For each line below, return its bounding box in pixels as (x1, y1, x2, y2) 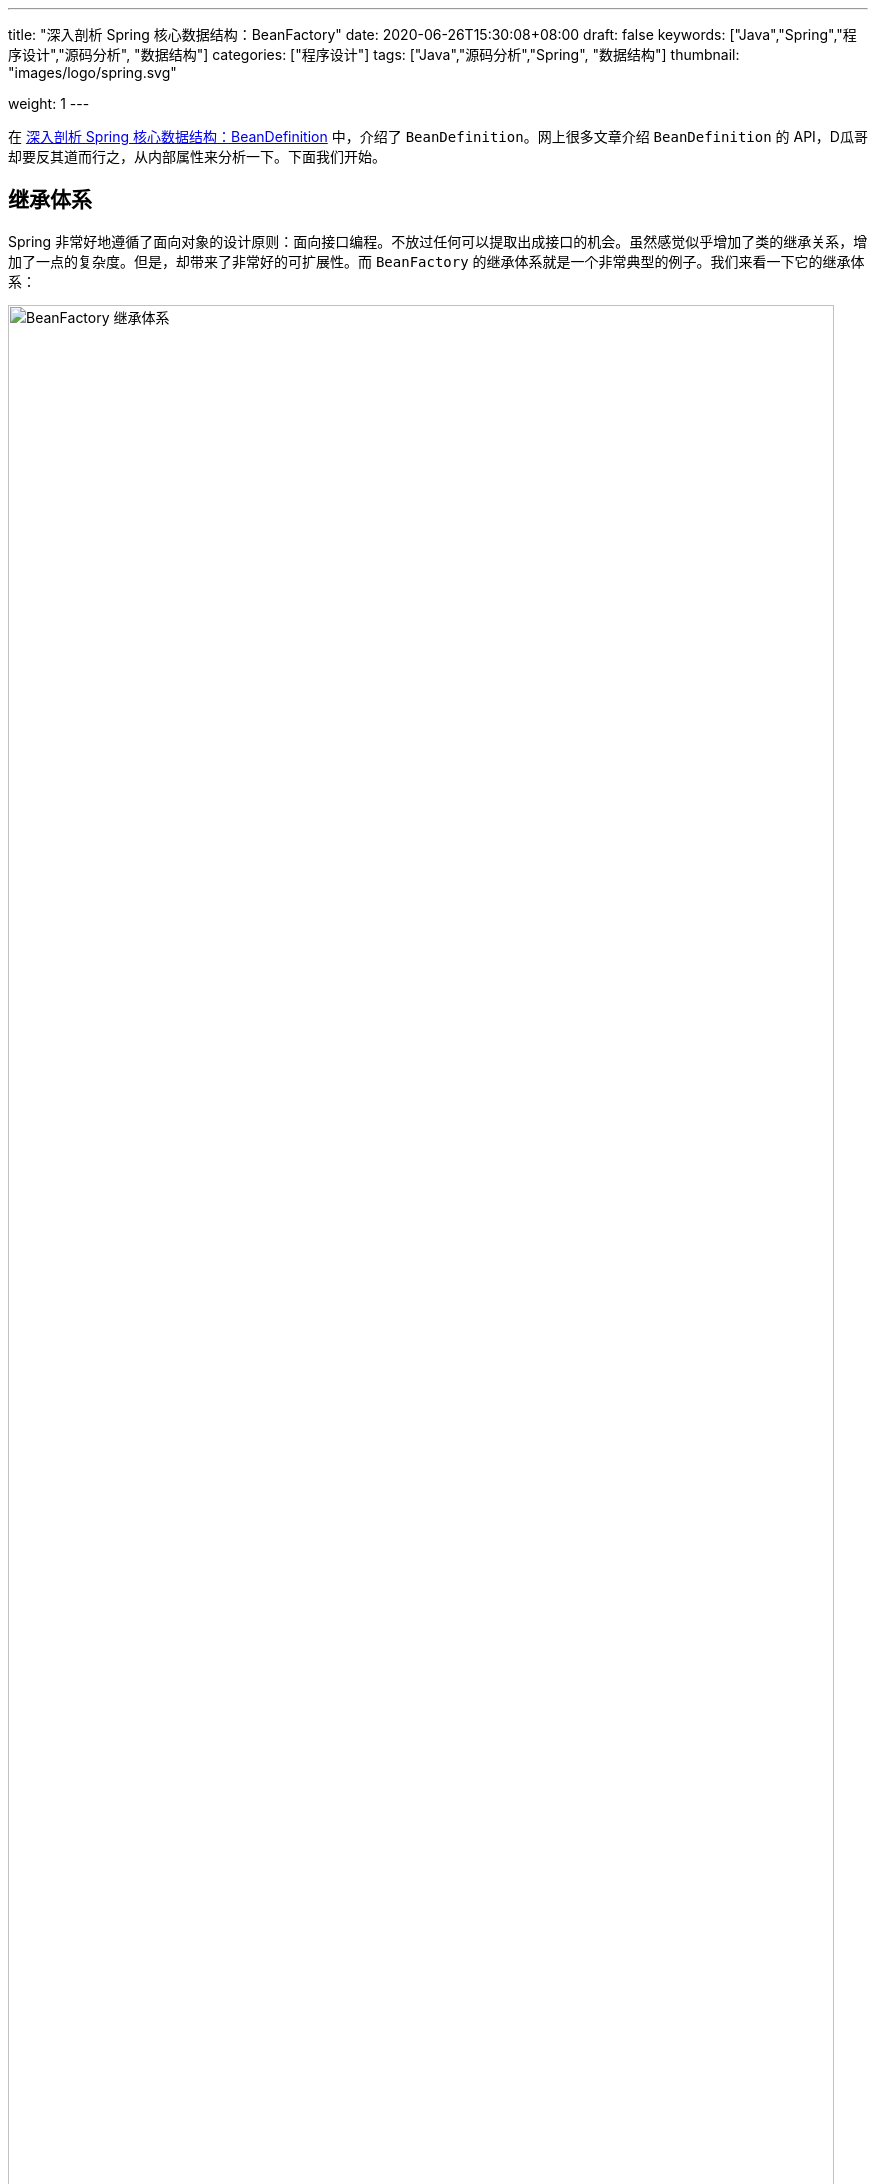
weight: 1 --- (8, 95, 90, 112)
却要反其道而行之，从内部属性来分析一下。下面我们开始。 (8, 148, 386, 165)
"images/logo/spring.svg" (8, 64, 177, 81)
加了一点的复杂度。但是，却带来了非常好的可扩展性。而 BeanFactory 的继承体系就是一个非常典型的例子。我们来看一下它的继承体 (8, 252, 865, 270)
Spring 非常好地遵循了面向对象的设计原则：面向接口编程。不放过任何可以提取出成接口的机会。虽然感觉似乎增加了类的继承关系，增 (8, 232, 868, 250)
